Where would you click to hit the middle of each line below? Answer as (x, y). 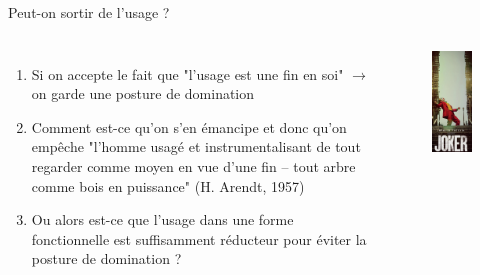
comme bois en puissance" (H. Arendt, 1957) (168, 185)
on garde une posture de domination (143, 93)
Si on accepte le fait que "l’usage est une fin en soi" (187, 73)
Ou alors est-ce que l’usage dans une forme (162, 219)
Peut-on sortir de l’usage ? (89, 12)
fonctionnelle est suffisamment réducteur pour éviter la (199, 238)
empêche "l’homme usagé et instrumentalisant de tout (196, 146)
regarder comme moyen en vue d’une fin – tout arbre (193, 165)
